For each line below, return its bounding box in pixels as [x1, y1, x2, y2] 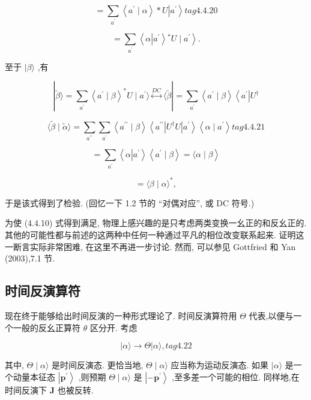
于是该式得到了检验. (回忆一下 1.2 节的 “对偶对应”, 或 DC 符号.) [5, 196, 255, 209]
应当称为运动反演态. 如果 [171, 359, 269, 371]
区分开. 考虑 [89, 321, 137, 333]
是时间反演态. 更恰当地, [51, 359, 143, 371]
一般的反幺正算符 [13, 321, 80, 333]
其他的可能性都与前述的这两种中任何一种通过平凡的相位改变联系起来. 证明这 [5, 228, 304, 240]
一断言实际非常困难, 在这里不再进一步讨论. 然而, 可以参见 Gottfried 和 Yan [5, 240, 296, 252]
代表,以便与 [249, 309, 294, 321]
